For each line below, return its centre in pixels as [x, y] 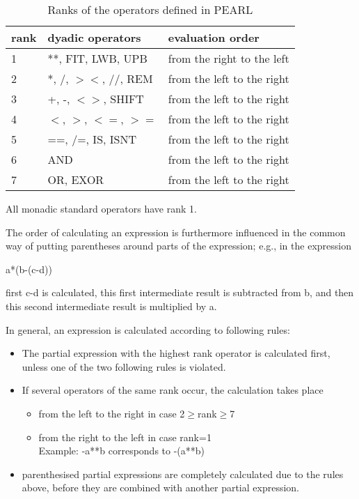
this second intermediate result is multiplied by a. [111, 306]
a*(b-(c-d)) [29, 269]
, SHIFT [123, 99]
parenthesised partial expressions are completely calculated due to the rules [183, 474]
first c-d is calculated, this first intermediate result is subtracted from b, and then [180, 292]
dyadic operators [94, 37]
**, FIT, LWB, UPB [97, 58]
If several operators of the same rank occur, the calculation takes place [173, 390]
